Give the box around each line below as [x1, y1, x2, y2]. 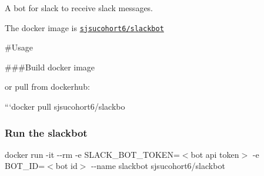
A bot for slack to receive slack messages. [5, 2, 153, 13]
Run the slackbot [5, 125, 88, 140]
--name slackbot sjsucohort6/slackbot [91, 160, 225, 172]
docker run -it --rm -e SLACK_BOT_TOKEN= [5, 148, 180, 160]
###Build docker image [5, 60, 95, 73]
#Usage [5, 41, 33, 53]
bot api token [191, 148, 239, 160]
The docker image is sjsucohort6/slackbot [5, 21, 164, 33]
